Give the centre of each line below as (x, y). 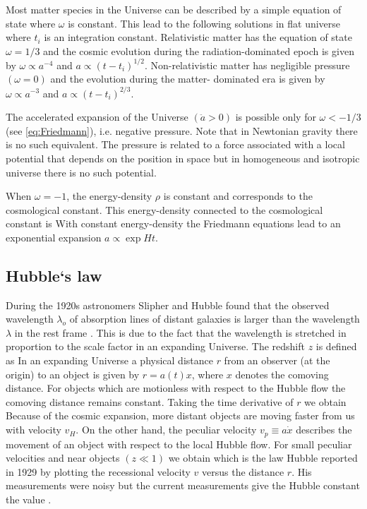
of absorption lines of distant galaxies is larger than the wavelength (215, 319)
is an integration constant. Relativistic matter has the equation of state (198, 37)
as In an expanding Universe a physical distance (109, 360)
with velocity (34, 430)
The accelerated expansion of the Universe (97, 117)
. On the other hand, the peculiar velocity (166, 430)
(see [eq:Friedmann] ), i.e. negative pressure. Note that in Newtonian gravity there (182, 130)
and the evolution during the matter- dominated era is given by (188, 79)
